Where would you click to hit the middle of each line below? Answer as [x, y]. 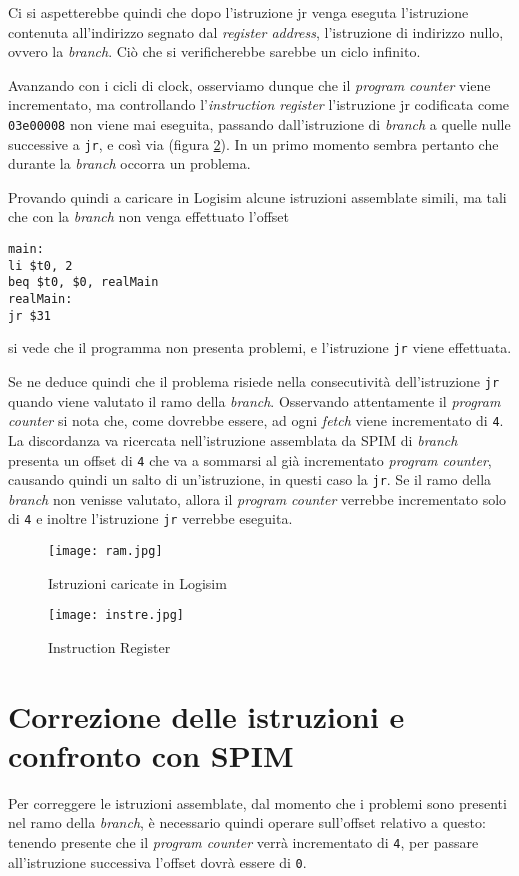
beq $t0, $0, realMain [83, 282]
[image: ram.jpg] [105, 551]
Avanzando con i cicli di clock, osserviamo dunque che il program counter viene [249, 84]
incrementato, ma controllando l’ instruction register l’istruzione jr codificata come [259, 104]
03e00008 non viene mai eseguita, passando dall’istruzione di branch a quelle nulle [259, 123]
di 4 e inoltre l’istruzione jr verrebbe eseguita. [150, 518]
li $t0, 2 [40, 265]
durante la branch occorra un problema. [129, 163]
